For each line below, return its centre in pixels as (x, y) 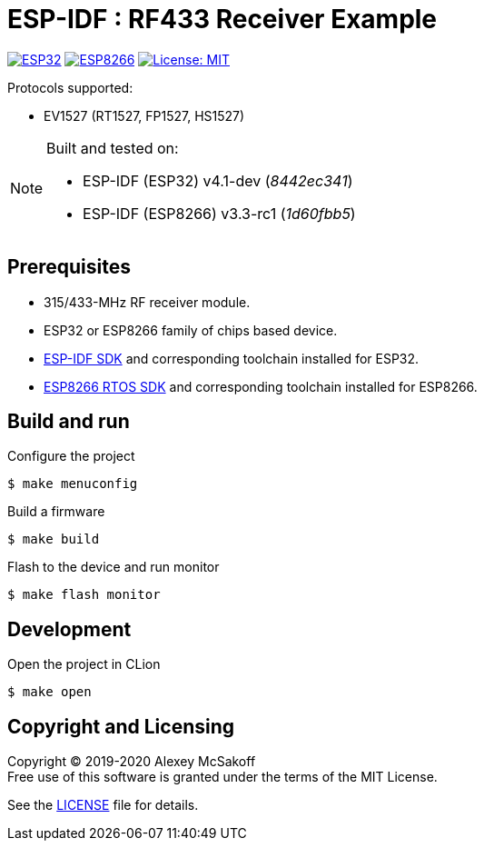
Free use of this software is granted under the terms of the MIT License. (222, 777)
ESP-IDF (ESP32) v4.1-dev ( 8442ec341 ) (218, 180)
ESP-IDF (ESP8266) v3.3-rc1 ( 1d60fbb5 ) (219, 213)
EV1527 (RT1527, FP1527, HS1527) (144, 115)
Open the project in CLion (84, 664)
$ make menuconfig (73, 484)
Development (69, 629)
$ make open (49, 692)
